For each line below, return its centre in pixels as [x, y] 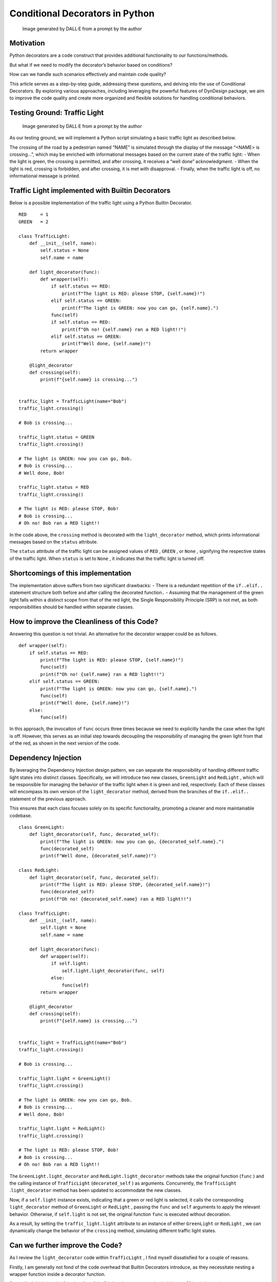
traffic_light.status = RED [54, 487]
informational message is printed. [45, 176]
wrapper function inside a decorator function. [58, 1274]
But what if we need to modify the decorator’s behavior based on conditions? [91, 65]
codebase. [21, 815]
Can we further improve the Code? [66, 1245]
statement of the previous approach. [48, 799]
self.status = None [65, 251]
